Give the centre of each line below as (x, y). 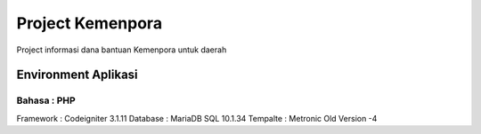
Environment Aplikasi (77, 75)
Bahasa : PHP (46, 100)
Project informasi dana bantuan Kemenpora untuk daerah (122, 50)
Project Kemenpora (90, 23)
